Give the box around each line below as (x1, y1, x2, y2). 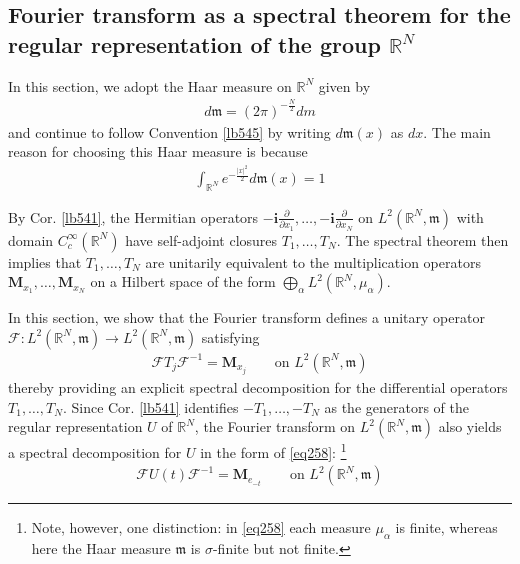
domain (8, 229, 54, 250)
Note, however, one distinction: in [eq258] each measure (31, 517, 371, 538)
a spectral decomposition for (8, 441, 182, 462)
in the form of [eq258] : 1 (200, 439, 347, 462)
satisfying (201, 326, 260, 347)
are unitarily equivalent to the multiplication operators (145, 251, 481, 272)
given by (318, 75, 371, 96)
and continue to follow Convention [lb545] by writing (8, 121, 331, 142)
